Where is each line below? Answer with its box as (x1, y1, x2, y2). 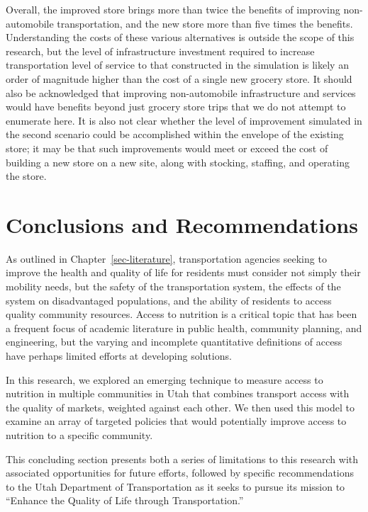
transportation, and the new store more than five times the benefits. (57, 16, 353, 30)
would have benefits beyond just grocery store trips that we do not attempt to (6, 99, 346, 114)
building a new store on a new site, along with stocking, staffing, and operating (6, 154, 350, 169)
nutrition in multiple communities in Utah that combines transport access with (6, 386, 350, 401)
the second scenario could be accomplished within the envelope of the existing (6, 127, 344, 142)
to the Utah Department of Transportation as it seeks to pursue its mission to (6, 479, 345, 494)
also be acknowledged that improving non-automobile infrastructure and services (6, 85, 356, 100)
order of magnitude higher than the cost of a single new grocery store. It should (6, 71, 352, 86)
